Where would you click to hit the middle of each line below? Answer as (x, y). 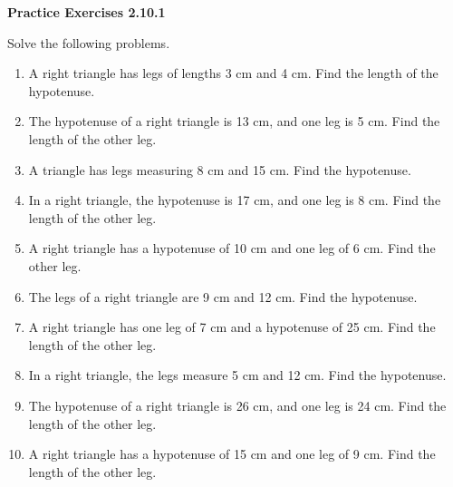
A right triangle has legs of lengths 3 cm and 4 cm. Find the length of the (233, 73)
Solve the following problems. (89, 42)
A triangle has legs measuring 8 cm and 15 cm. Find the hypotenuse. (220, 169)
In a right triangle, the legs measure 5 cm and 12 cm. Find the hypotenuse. (237, 375)
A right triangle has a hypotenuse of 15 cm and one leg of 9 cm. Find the (232, 454)
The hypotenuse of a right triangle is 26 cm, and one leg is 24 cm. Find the (237, 405)
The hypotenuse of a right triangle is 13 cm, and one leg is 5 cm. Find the (234, 121)
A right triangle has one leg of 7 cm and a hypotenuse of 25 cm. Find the (232, 327)
